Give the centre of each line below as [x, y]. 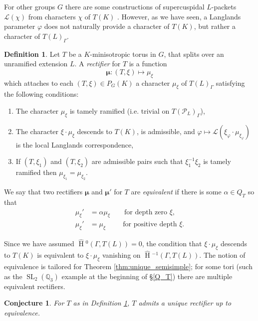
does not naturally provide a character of [107, 26]
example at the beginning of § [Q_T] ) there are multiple [147, 276]
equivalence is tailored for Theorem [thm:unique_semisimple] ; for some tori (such [128, 266]
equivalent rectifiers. [35, 286]
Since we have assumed [39, 243]
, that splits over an [194, 54]
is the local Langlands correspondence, [75, 144]
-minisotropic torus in [123, 54]
